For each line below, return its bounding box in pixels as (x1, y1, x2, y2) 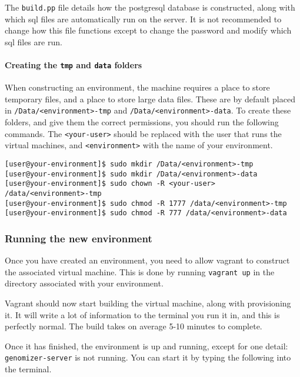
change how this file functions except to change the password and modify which (5, 24, 292, 36)
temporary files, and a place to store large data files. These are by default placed (5, 92, 295, 105)
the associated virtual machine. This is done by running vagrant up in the (5, 265, 275, 278)
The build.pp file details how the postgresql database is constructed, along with (5, 1, 295, 13)
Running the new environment (5, 231, 152, 245)
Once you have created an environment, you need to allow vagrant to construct (5, 254, 290, 266)
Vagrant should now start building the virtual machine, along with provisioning (5, 297, 291, 309)
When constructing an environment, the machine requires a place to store (5, 81, 270, 94)
